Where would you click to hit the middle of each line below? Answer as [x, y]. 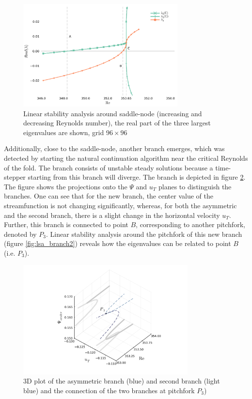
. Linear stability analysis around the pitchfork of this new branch [144, 234]
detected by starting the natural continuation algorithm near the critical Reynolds [126, 158]
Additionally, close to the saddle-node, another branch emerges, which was [114, 148]
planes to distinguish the [195, 186]
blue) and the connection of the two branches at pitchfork [109, 391]
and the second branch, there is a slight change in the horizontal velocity [112, 215]
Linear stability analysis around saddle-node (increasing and [113, 113]
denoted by [20, 234]
